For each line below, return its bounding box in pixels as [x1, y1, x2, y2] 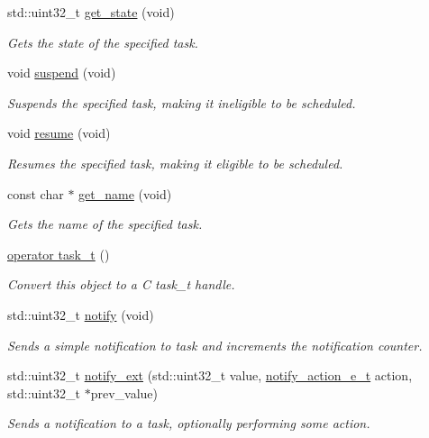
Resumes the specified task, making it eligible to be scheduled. [7, 153, 343, 172]
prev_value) [90, 383, 158, 402]
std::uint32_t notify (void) [7, 305, 154, 324]
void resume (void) [7, 123, 111, 142]
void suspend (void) [7, 63, 116, 82]
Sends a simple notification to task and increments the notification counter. [7, 335, 423, 354]
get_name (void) [78, 184, 172, 203]
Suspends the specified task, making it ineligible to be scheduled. [7, 93, 356, 112]
